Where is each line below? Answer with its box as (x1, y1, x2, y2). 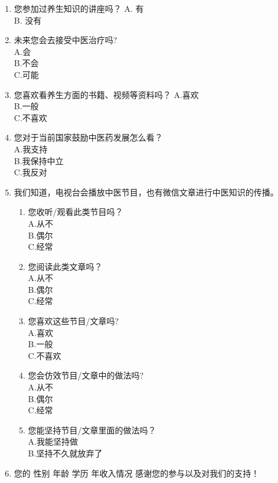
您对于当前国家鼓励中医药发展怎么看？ (14, 131, 163, 143)
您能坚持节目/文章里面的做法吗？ (28, 423, 156, 436)
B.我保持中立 (14, 154, 64, 167)
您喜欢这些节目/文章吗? (28, 315, 119, 327)
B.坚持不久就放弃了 (28, 447, 103, 459)
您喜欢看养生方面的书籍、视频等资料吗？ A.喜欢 (14, 88, 199, 100)
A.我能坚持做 (28, 435, 78, 448)
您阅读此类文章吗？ (28, 260, 103, 272)
